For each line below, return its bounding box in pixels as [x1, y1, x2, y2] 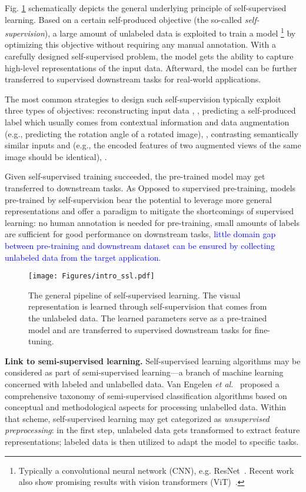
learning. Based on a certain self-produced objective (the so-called [5, 13, 242, 25]
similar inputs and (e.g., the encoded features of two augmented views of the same [5, 139, 301, 151]
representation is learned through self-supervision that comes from [28, 300, 267, 313]
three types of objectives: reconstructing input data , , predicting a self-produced [5, 104, 296, 117]
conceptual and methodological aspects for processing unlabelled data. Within [5, 401, 286, 413]
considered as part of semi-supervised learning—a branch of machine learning [5, 366, 284, 378]
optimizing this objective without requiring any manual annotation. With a [5, 38, 277, 51]
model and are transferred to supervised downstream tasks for [28, 323, 252, 335]
